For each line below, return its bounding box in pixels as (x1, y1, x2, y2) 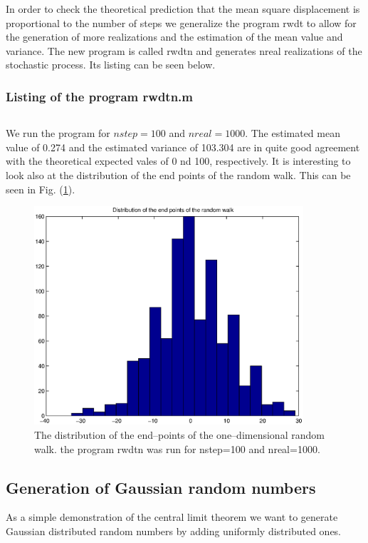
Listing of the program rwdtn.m (6, 87, 194, 105)
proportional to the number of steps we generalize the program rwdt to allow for (6, 15, 357, 30)
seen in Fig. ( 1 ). (6, 181, 75, 196)
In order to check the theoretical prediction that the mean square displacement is (6, 1, 360, 16)
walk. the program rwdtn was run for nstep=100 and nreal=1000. (34, 441, 320, 456)
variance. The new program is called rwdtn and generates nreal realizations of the (6, 43, 362, 58)
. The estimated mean (245, 126, 340, 141)
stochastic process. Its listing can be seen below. (6, 57, 216, 72)
